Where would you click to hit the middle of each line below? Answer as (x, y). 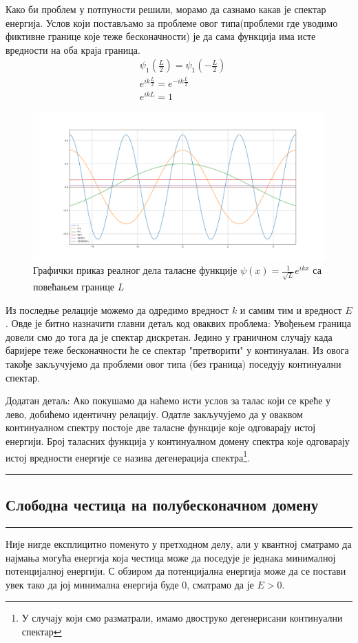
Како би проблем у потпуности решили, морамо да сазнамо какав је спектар (166, 9)
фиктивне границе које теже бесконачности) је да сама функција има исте (161, 36)
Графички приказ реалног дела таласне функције (135, 270)
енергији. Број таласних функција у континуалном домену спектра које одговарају (178, 441)
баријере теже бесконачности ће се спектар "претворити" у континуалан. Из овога (177, 350)
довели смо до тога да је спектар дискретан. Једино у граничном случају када (169, 336)
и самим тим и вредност (291, 309)
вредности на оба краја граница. (73, 49)
